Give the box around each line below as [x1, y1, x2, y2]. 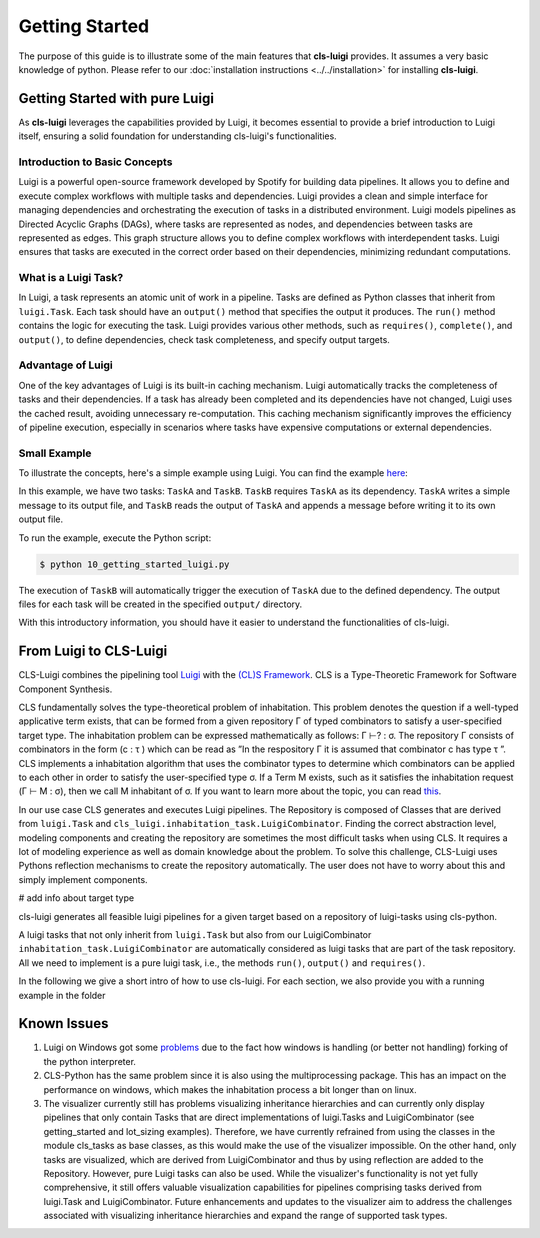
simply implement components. [18, 873, 149, 885]
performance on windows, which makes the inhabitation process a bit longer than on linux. [43, 1083, 417, 1095]
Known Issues [18, 1015, 109, 1032]
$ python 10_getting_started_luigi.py [39, 558, 230, 570]
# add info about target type [18, 892, 135, 904]
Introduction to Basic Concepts [18, 155, 173, 169]
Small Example [18, 446, 92, 460]
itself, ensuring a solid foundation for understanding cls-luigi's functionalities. [18, 130, 337, 142]
